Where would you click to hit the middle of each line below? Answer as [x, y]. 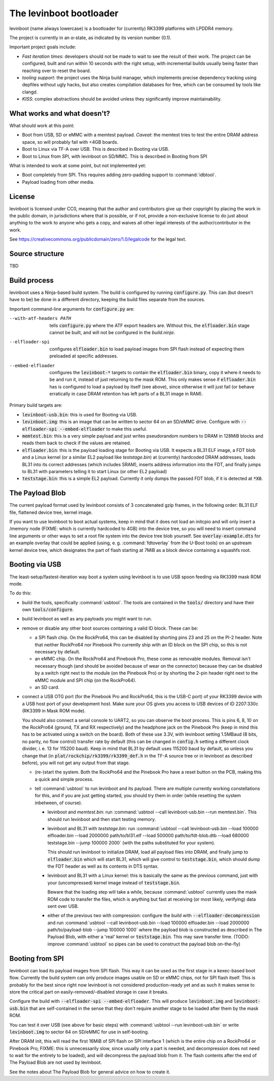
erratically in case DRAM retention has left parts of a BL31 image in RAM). [126, 394]
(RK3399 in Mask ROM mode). [54, 711]
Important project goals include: [43, 47]
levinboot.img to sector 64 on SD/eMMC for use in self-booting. [79, 1032]
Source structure [37, 254]
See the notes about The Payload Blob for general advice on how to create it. [90, 1072]
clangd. [30, 92]
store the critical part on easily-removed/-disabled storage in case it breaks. [89, 992]
